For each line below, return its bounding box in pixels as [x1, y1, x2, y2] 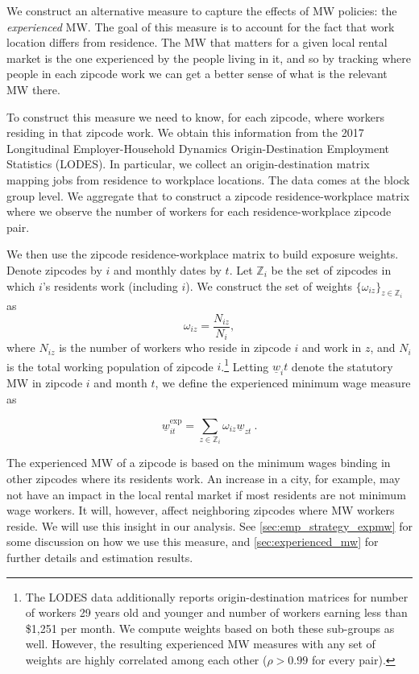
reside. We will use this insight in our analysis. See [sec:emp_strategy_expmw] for [6, 517, 413, 534]
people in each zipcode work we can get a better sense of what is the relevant [6, 65, 388, 82]
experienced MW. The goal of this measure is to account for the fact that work [6, 18, 395, 35]
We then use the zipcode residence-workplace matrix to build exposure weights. [6, 246, 399, 263]
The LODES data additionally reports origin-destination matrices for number [25, 588, 409, 605]
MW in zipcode [6, 374, 83, 391]
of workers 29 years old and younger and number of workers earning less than [25, 604, 408, 621]
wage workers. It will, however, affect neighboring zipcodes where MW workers [6, 502, 395, 519]
